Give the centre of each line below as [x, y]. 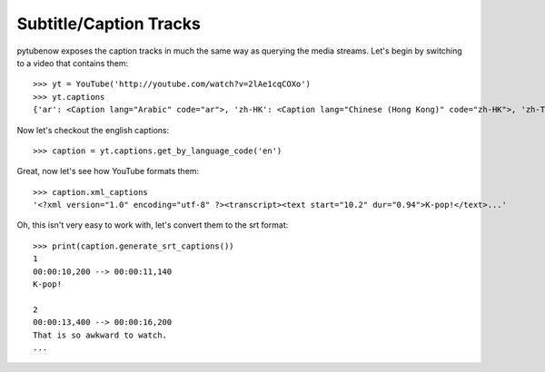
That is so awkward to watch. [100, 335]
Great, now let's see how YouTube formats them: [108, 171]
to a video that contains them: [73, 63]
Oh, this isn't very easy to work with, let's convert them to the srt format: [153, 225]
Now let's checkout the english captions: [93, 130]
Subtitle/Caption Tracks [109, 24]
